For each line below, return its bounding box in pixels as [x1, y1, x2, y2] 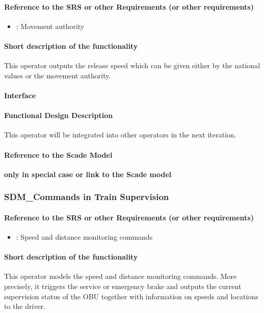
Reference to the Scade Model [4, 149, 113, 160]
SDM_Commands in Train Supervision [4, 190, 169, 203]
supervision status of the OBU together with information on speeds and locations [4, 291, 258, 301]
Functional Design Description [4, 110, 113, 121]
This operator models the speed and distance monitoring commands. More [4, 271, 237, 281]
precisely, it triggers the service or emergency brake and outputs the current [4, 280, 242, 291]
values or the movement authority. [4, 70, 111, 80]
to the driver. [4, 301, 45, 311]
